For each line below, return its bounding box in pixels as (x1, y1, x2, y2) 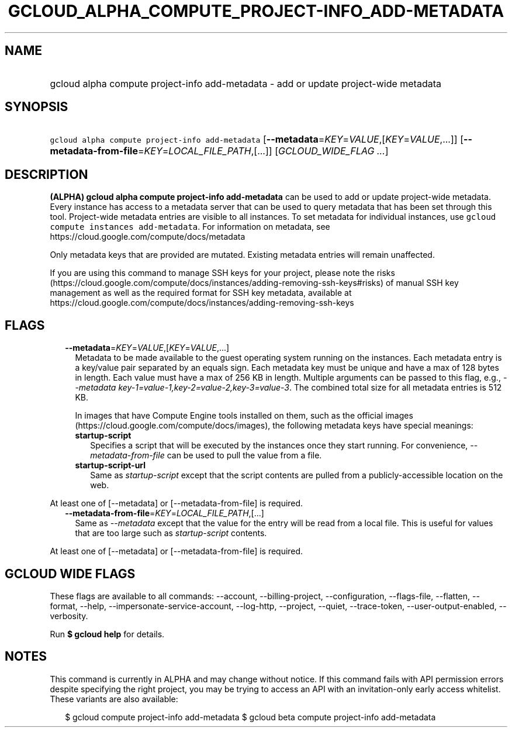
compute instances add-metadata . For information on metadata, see (50, 222, 330, 232)
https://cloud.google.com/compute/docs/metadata (50, 232, 245, 242)
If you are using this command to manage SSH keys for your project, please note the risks (50, 268, 395, 278)
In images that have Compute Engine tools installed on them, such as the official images (75, 410, 413, 421)
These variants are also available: (50, 693, 178, 704)
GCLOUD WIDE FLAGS (5, 566, 136, 581)
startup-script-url (75, 460, 146, 471)
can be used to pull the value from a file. (167, 450, 322, 461)
